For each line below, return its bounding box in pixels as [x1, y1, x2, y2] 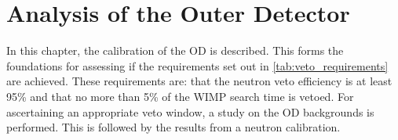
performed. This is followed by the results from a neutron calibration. [6, 119, 341, 135]
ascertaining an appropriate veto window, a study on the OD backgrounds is [6, 103, 374, 120]
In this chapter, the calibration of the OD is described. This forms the [6, 42, 344, 59]
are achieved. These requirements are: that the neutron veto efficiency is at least [6, 73, 393, 89]
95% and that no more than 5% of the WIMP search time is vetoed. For [6, 88, 354, 104]
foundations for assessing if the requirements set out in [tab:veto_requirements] [6, 57, 389, 74]
